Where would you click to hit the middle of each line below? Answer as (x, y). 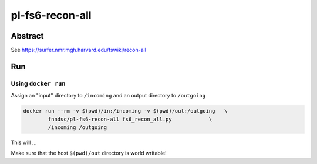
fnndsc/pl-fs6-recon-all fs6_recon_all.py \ (130, 119)
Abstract (27, 36)
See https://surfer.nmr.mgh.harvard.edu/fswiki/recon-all (79, 50)
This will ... (24, 142)
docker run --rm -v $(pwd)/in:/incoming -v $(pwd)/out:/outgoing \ (125, 111)
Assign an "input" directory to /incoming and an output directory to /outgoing (108, 96)
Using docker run (38, 83)
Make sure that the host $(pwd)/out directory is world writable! (89, 153)
